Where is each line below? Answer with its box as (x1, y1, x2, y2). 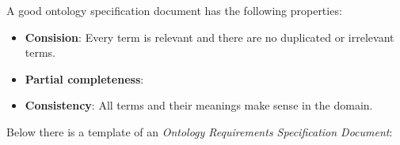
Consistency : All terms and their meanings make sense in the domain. (25, 97, 373, 113)
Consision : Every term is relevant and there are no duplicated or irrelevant (25, 28, 394, 45)
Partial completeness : (25, 70, 144, 87)
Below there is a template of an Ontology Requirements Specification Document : (6, 123, 393, 139)
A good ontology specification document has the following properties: (6, 2, 342, 18)
